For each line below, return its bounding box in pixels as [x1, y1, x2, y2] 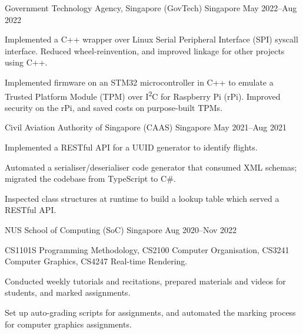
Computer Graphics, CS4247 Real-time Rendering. [5, 255, 188, 267]
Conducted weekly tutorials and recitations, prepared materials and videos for [5, 274, 286, 287]
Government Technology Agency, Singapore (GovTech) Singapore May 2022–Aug [5, 2, 297, 14]
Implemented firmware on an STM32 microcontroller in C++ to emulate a [5, 76, 274, 88]
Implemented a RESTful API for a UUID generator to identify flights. [5, 141, 258, 153]
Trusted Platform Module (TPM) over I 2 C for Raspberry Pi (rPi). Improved [5, 88, 281, 102]
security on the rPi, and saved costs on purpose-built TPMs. [5, 101, 223, 113]
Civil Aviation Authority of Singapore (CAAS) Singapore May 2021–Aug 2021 [5, 121, 287, 133]
